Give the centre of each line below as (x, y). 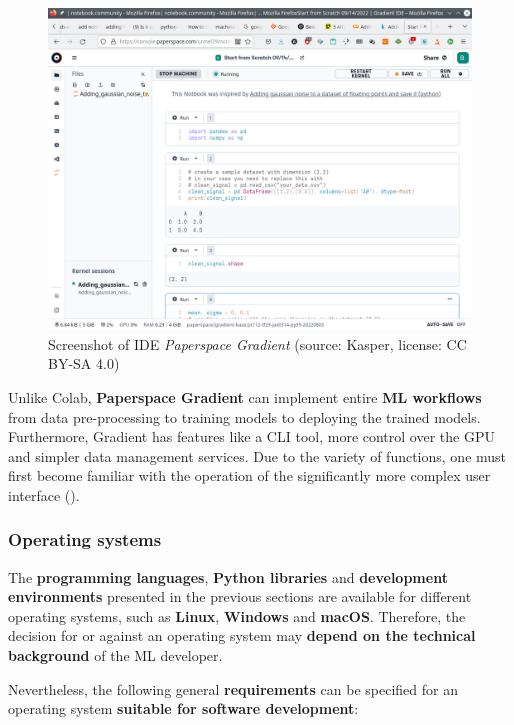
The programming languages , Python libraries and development (228, 576)
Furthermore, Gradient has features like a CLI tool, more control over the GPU (251, 436)
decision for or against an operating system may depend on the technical (242, 635)
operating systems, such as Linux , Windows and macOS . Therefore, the (237, 615)
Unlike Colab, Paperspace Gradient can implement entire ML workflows (245, 396)
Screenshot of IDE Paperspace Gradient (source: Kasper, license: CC (257, 343)
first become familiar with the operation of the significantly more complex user (249, 475)
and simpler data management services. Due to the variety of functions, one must (257, 455)
